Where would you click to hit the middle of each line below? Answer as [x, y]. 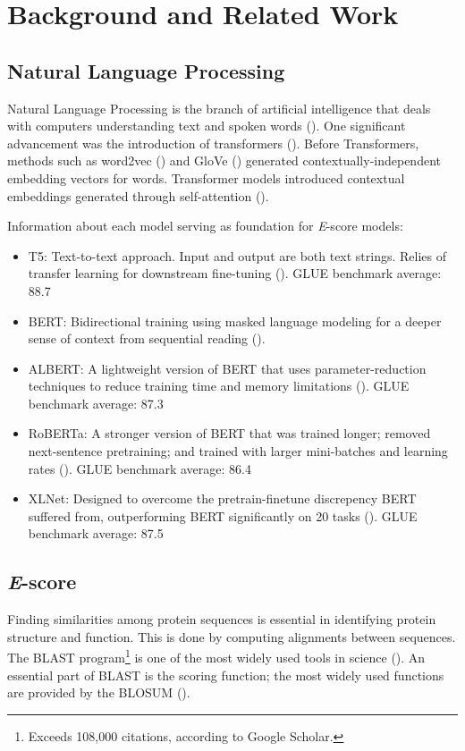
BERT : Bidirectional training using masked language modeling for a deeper [235, 321]
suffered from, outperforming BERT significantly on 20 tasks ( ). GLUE [223, 515]
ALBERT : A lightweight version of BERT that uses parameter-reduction [227, 368]
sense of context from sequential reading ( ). [147, 338]
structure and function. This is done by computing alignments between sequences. [232, 636]
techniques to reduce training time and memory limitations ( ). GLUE [219, 386]
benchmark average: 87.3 [96, 403]
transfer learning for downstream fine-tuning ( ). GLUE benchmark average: [235, 273]
